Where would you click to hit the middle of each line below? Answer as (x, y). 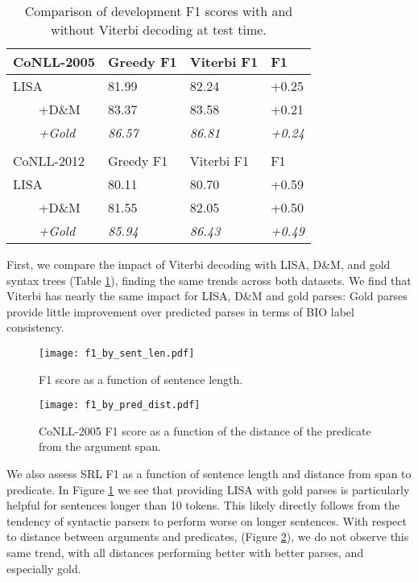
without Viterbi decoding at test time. (159, 29)
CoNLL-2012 (49, 161)
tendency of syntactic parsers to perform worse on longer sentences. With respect (207, 520)
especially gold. (44, 568)
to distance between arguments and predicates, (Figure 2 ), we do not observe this (208, 537)
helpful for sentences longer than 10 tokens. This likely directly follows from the (203, 505)
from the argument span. (100, 446)
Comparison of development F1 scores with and (159, 11)
